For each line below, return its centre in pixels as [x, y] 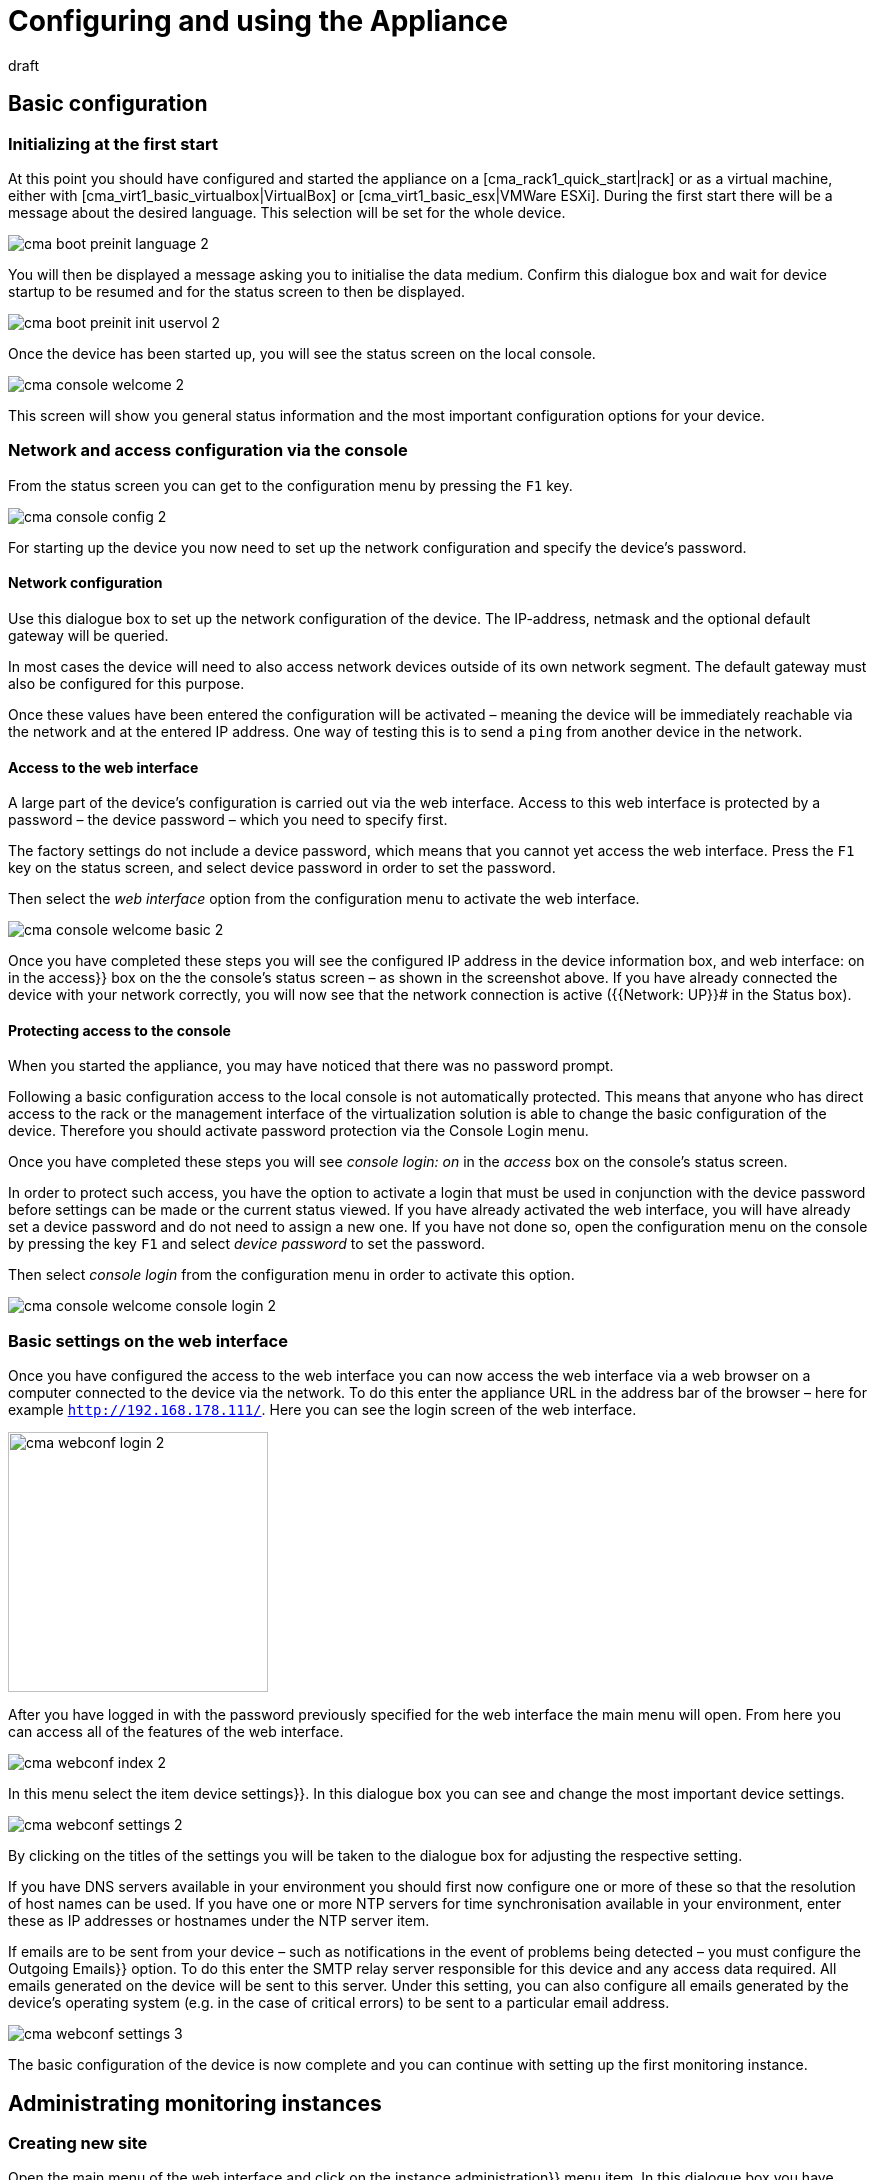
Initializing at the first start [113, 143]
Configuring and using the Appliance [258, 21]
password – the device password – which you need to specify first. [228, 820]
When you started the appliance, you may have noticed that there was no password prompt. [311, 1066]
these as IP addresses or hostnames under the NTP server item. [219, 1921]
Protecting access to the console [119, 1030]
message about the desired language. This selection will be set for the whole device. [287, 212]
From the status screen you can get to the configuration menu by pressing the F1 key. [290, 485]
